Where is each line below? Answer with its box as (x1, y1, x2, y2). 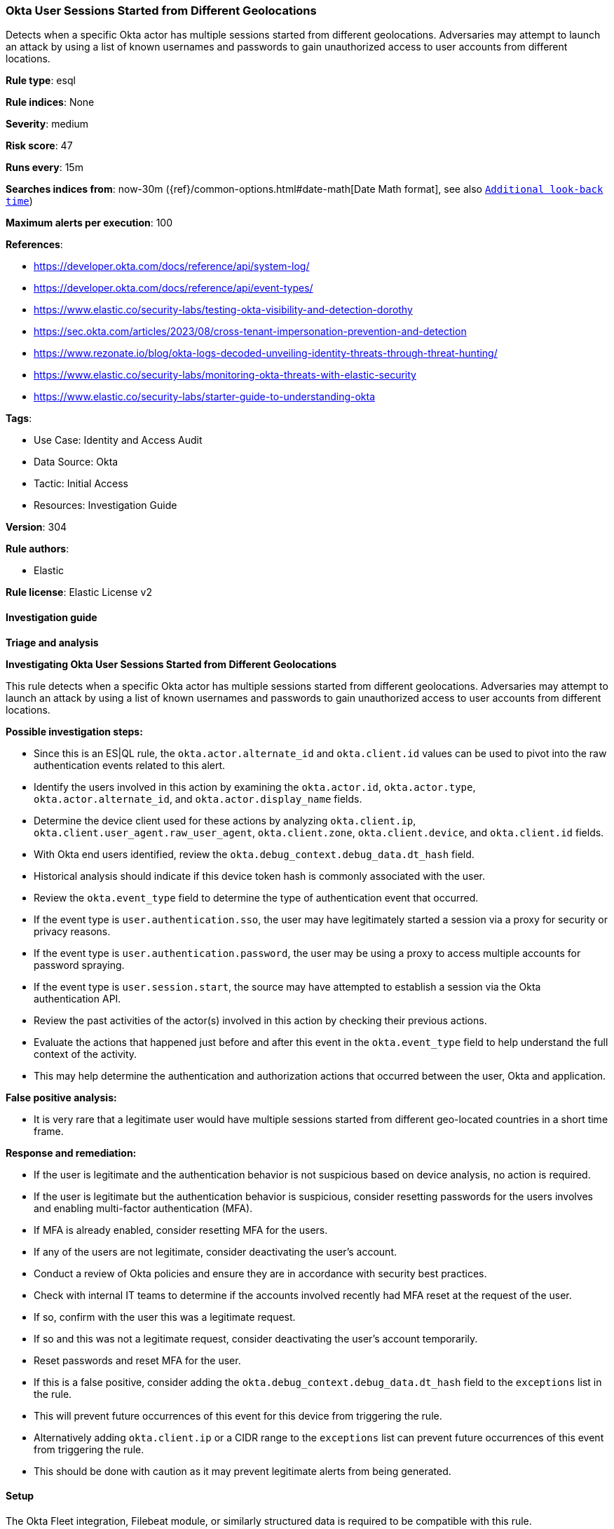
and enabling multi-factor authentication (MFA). (34, 1202, 253, 1214)
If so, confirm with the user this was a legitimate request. (34, 1310, 296, 1323)
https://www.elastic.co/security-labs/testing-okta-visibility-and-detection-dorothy (34, 304, 413, 316)
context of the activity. (34, 1047, 137, 1060)
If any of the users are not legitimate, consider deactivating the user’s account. (34, 1245, 397, 1258)
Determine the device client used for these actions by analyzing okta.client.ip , (34, 814, 416, 827)
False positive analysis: (6, 1091, 117, 1103)
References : (6, 238, 63, 251)
